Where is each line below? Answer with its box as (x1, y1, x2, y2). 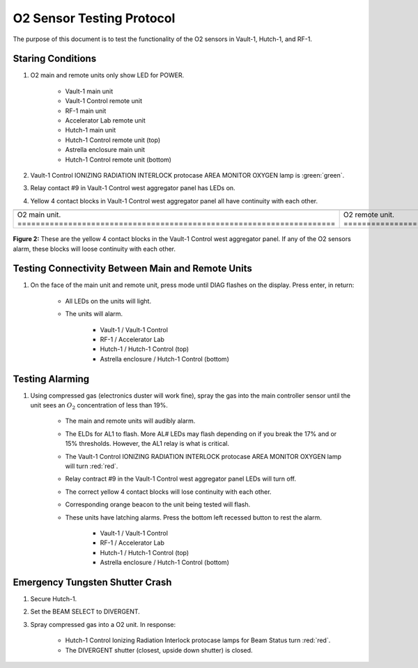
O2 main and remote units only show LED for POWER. (30, 71, 185, 79)
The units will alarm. (65, 310, 123, 318)
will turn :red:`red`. (65, 462, 118, 470)
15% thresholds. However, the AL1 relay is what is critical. (65, 440, 230, 448)
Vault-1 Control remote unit (65, 97, 143, 105)
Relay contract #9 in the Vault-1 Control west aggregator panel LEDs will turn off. (65, 474, 296, 483)
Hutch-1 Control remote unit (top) (65, 136, 161, 144)
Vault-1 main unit (65, 87, 114, 95)
